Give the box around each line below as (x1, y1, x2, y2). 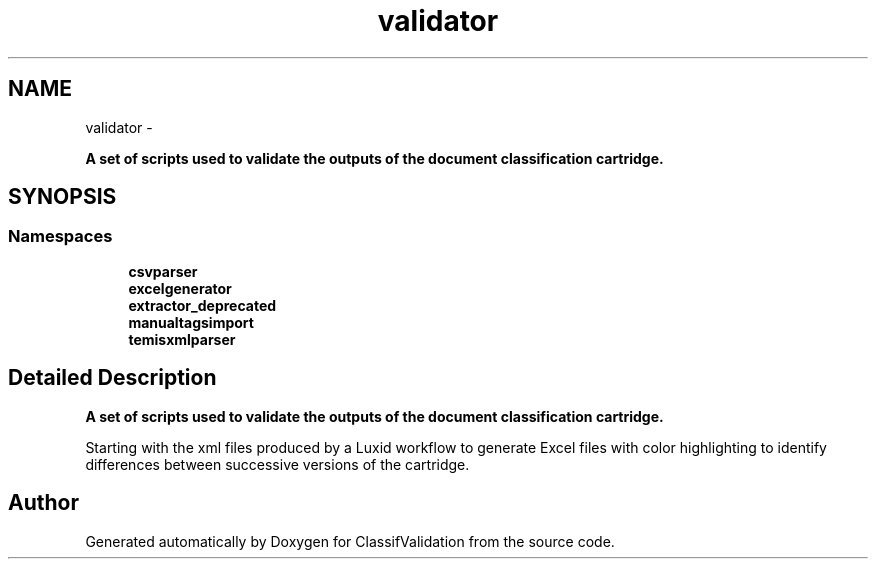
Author (8, 490, 79, 516)
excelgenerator (128, 279, 232, 297)
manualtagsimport (128, 313, 254, 331)
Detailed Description (8, 365, 217, 391)
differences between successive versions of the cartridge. (85, 455, 470, 473)
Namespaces (8, 226, 113, 247)
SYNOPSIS (8, 184, 117, 210)
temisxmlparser (128, 330, 236, 348)
